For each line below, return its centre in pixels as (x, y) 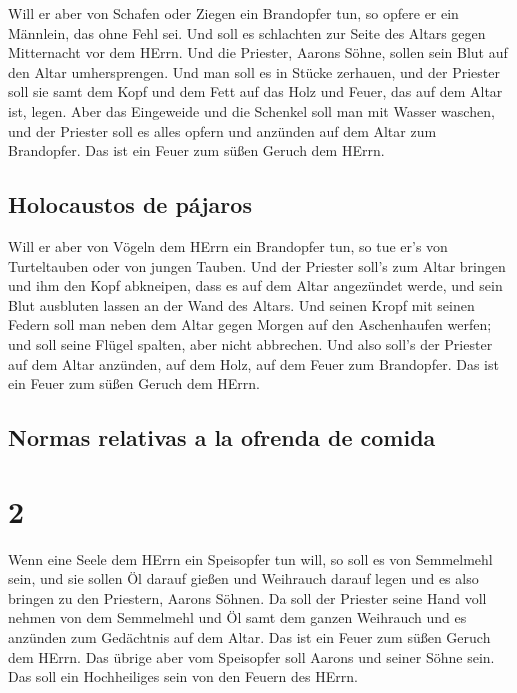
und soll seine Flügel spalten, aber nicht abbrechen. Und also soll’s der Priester (250, 343)
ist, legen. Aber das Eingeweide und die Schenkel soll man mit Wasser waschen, (251, 110)
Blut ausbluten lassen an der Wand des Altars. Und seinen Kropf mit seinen (241, 304)
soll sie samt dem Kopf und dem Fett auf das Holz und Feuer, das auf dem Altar (255, 91)
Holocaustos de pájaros (130, 204)
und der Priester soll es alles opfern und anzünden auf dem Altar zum (222, 130)
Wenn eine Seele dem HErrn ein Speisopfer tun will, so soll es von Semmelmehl (250, 558)
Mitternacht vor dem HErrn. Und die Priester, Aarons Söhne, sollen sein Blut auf (258, 52)
